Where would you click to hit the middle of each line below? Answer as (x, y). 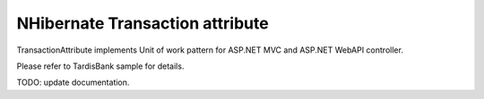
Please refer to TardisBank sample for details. (100, 66)
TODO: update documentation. (73, 82)
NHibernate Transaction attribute (143, 23)
